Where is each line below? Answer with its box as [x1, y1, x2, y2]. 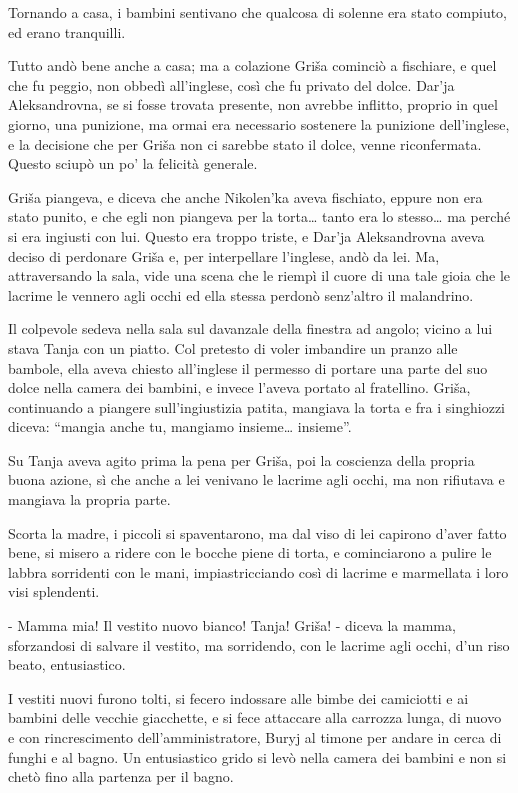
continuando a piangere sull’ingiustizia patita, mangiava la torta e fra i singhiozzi [8, 396, 505, 417]
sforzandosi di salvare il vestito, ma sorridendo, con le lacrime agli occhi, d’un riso [8, 634, 510, 655]
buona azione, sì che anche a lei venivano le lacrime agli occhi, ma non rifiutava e [8, 469, 505, 490]
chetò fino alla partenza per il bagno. [8, 766, 234, 787]
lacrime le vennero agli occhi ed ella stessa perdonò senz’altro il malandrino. [8, 284, 474, 305]
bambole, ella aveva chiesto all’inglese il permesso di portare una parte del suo [8, 357, 488, 378]
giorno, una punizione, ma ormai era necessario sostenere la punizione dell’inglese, [8, 113, 510, 134]
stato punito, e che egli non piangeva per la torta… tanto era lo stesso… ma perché [8, 206, 511, 227]
